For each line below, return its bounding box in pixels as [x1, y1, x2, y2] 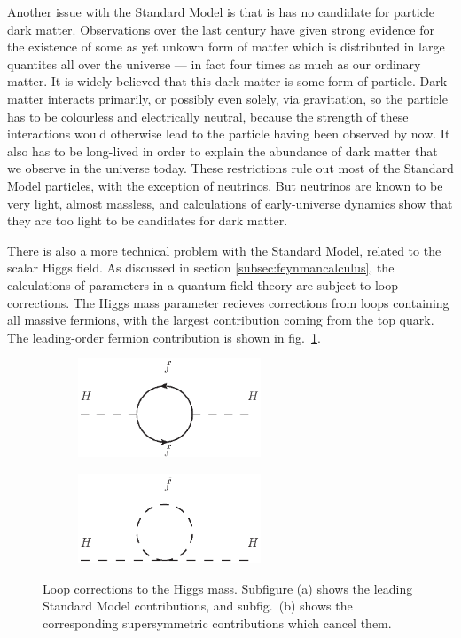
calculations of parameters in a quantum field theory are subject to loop [7, 275, 399, 294]
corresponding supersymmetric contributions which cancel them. [43, 613, 392, 632]
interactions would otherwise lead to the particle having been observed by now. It [7, 124, 450, 143]
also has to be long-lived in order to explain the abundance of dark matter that [7, 141, 438, 160]
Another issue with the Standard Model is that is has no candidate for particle [7, 3, 435, 20]
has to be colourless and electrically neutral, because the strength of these [7, 106, 409, 125]
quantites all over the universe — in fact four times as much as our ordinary [7, 54, 421, 73]
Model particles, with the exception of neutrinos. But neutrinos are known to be [7, 176, 443, 194]
